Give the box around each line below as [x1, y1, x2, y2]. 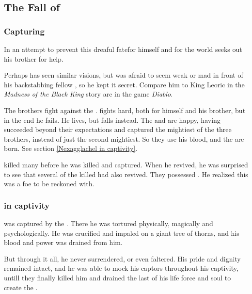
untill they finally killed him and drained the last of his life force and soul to [4, 272, 231, 282]
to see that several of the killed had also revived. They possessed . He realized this [4, 169, 248, 179]
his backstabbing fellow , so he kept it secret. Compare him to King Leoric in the [4, 79, 245, 89]
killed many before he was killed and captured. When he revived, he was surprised [4, 159, 248, 169]
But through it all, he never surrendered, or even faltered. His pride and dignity [4, 253, 241, 263]
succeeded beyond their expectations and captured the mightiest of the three [4, 124, 232, 134]
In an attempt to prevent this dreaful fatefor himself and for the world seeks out [4, 44, 242, 54]
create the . [4, 282, 38, 292]
